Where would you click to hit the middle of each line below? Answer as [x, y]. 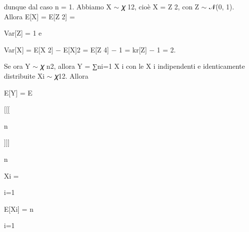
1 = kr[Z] [133, 49]
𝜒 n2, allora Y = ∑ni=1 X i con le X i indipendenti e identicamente [143, 66]
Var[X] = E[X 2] [29, 49]
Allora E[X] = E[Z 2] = [40, 16]
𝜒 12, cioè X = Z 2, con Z [160, 6]
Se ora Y [17, 66]
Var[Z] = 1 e [23, 33]
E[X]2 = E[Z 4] [86, 49]
